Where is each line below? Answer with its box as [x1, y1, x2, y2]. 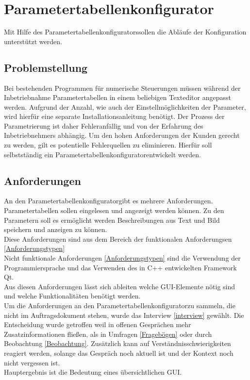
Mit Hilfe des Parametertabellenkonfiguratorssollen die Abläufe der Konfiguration [4, 27, 247, 37]
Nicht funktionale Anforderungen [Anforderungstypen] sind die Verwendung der [4, 253, 241, 263]
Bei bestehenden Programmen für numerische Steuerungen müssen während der [4, 83, 241, 93]
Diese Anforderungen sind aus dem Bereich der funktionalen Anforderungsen [4, 233, 232, 244]
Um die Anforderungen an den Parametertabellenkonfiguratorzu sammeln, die [4, 300, 235, 310]
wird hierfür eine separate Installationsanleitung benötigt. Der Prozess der [4, 111, 225, 121]
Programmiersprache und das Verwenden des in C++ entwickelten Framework [4, 262, 237, 272]
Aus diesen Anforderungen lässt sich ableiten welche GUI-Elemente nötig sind [4, 281, 235, 291]
